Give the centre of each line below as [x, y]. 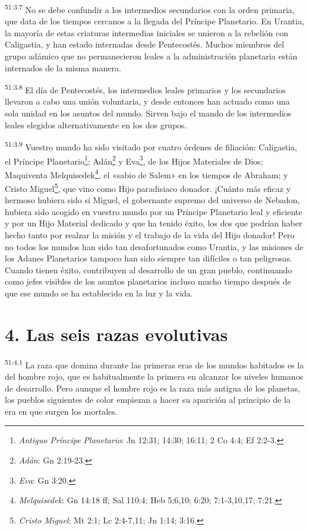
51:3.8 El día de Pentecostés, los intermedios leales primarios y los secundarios [145, 89]
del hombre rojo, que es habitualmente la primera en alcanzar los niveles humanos [154, 376]
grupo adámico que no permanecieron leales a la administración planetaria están [151, 56]
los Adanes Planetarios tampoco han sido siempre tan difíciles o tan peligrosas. [149, 258]
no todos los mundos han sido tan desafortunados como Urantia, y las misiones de [154, 246]
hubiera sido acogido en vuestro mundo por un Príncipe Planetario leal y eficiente [154, 211]
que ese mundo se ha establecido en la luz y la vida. [99, 293]
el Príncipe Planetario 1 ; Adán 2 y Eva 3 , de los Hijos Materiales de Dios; [134, 160]
